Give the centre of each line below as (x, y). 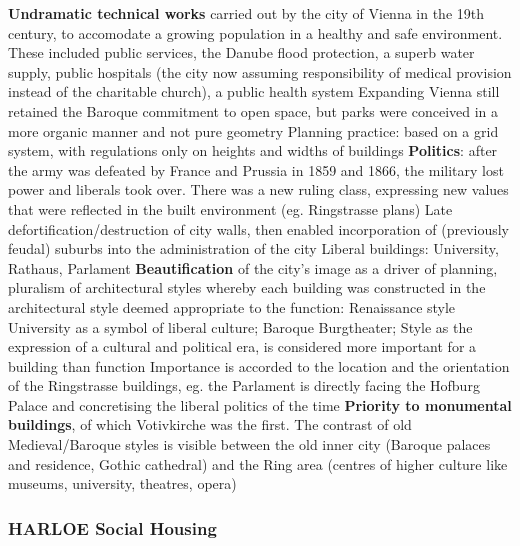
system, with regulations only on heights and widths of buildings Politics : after (253, 150)
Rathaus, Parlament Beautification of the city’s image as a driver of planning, (253, 267)
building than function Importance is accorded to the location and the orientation (259, 365)
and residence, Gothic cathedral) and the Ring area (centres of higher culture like (258, 463)
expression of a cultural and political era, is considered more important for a (242, 346)
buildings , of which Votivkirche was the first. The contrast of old (210, 424)
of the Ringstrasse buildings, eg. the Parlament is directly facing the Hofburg (244, 385)
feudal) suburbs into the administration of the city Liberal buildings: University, (253, 248)
